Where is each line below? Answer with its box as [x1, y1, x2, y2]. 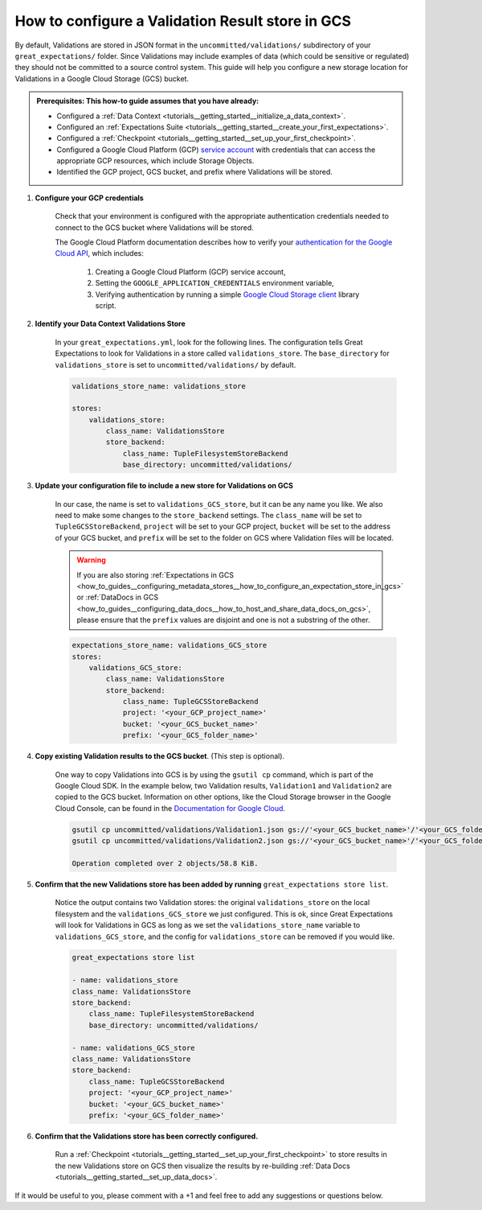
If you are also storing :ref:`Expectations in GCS [76, 570, 235, 579]
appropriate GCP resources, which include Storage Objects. [56, 156, 255, 166]
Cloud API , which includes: [55, 249, 144, 258]
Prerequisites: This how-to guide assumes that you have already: [36, 97, 259, 106]
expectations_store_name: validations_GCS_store [71, 640, 268, 650]
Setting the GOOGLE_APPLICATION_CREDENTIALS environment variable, [95, 278, 335, 288]
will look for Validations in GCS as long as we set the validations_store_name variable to [55, 920, 361, 930]
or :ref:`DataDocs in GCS [76, 592, 159, 603]
